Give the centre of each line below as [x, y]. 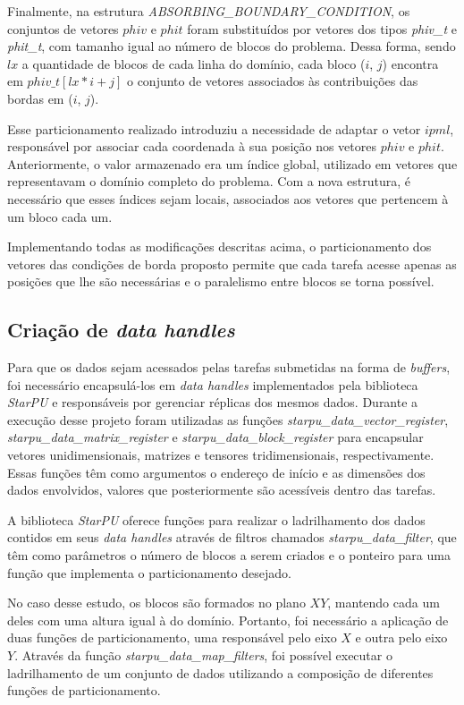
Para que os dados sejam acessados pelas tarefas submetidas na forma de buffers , [229, 367]
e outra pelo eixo [401, 637]
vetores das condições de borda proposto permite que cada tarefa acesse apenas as [232, 263]
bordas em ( [40, 98]
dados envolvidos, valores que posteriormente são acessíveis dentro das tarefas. [222, 490]
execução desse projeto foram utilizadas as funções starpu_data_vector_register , [228, 419]
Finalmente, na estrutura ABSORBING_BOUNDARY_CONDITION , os [209, 11]
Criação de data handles [121, 330]
